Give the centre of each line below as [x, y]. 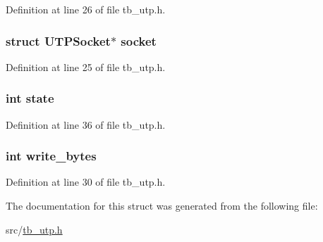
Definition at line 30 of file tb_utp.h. [86, 182]
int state [30, 98]
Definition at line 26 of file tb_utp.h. [86, 9]
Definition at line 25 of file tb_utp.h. [86, 66]
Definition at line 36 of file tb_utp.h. [86, 124]
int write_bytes [51, 156]
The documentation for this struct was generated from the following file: [162, 206]
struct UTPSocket [58, 40]
